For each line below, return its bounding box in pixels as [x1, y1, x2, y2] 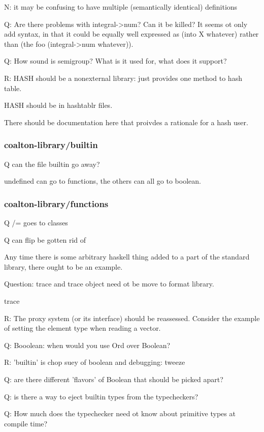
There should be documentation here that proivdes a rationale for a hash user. [4, 117, 248, 127]
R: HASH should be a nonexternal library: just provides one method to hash [4, 72, 242, 83]
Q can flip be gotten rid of [4, 234, 86, 245]
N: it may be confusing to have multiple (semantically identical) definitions [4, 2, 238, 12]
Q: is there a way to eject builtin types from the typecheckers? [4, 391, 199, 401]
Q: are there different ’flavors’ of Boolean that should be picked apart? [4, 373, 223, 384]
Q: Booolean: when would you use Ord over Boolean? [4, 339, 171, 350]
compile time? [4, 418, 48, 428]
